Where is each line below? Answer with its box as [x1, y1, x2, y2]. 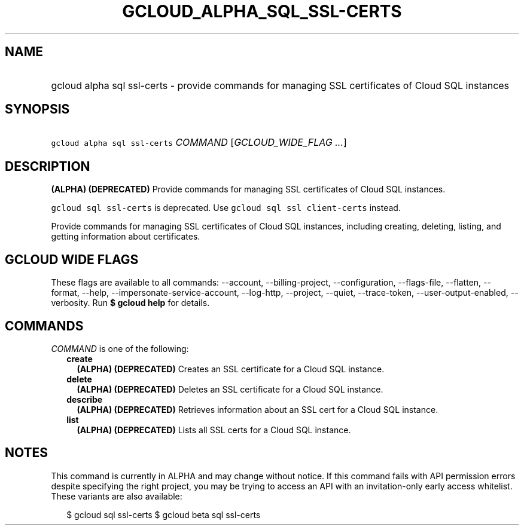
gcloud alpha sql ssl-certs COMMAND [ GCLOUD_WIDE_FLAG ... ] [51, 136, 347, 149]
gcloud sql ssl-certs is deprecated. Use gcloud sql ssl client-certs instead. [51, 203, 401, 213]
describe [66, 394, 103, 405]
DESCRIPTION [5, 158, 90, 174]
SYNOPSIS [5, 102, 70, 117]
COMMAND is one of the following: [51, 343, 189, 354]
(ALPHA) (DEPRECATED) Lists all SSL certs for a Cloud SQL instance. [77, 424, 351, 435]
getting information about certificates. [51, 231, 200, 242]
